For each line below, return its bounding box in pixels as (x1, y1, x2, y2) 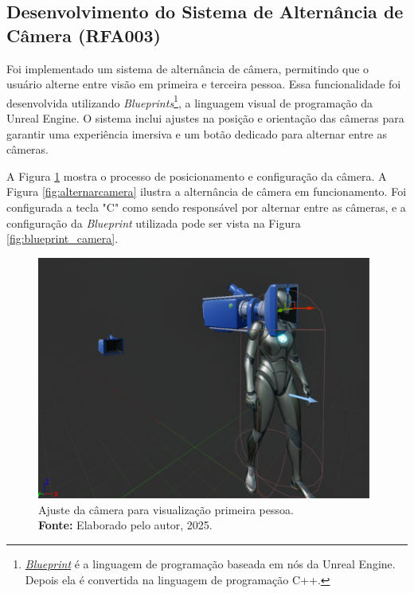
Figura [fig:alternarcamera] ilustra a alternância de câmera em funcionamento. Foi (6, 183, 407, 200)
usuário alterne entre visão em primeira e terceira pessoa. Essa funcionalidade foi (6, 76, 401, 92)
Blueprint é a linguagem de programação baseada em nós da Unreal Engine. (25, 555, 396, 572)
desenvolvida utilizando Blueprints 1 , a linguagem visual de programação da (6, 92, 373, 111)
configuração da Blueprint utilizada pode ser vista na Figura (6, 214, 301, 231)
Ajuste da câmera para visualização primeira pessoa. (38, 501, 294, 517)
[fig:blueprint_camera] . (6, 230, 119, 247)
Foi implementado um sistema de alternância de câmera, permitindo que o (6, 60, 369, 76)
